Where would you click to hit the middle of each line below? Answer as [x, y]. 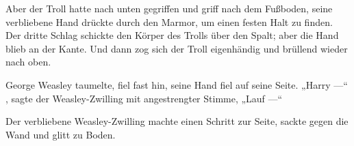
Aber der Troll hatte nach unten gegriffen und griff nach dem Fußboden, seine [169, 8]
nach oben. [28, 62]
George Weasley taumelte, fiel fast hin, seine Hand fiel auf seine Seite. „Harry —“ [177, 84]
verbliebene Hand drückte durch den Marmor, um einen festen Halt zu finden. [169, 21]
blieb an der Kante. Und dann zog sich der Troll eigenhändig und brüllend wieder [177, 48]
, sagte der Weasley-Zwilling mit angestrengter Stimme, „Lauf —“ [144, 98]
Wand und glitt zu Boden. [61, 134]
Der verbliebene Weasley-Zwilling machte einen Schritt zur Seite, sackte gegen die [177, 121]
